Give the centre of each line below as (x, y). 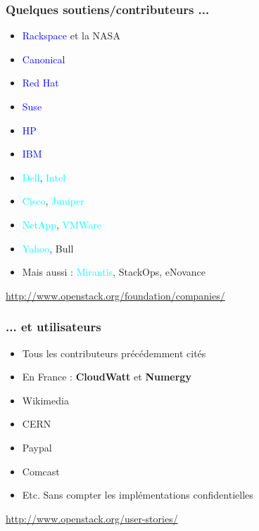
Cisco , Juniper (53, 201)
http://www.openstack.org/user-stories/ (92, 518)
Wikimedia (45, 400)
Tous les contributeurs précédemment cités (114, 353)
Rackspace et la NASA (71, 36)
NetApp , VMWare (62, 224)
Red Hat (40, 83)
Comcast (41, 471)
